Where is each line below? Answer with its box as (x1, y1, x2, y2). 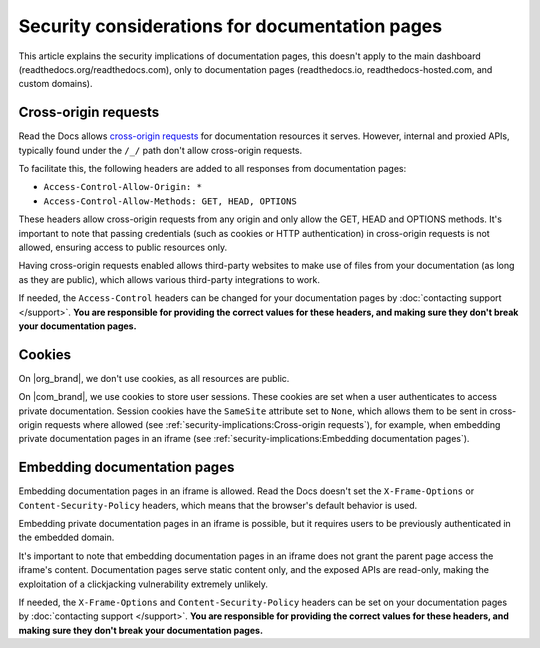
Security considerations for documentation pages (18, 15, 443, 37)
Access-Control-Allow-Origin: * (43, 181, 202, 193)
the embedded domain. (18, 531, 115, 544)
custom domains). (18, 78, 93, 90)
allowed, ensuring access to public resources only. (18, 241, 228, 253)
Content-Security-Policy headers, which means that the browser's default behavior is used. (18, 499, 418, 511)
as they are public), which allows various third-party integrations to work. (18, 273, 320, 285)
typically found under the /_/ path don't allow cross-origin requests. (18, 144, 303, 156)
